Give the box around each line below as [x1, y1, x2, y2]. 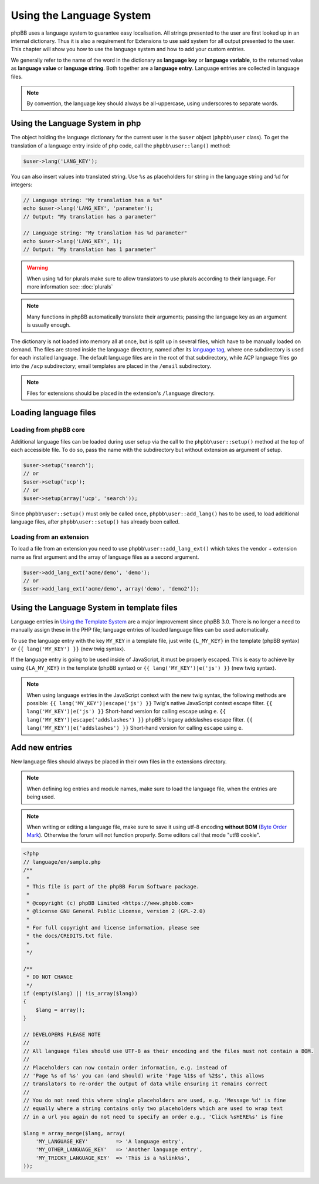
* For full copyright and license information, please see [26, 924, 200, 931]
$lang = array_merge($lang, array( [23, 1130, 125, 1136]
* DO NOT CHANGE [26, 974, 73, 981]
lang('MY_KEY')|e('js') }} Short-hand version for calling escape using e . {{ [26, 708, 226, 715]
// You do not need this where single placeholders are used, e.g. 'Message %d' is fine [23, 1097, 287, 1104]
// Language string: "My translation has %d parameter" [23, 230, 188, 236]
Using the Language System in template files [11, 602, 178, 612]
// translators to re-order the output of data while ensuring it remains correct [23, 1081, 268, 1087]
